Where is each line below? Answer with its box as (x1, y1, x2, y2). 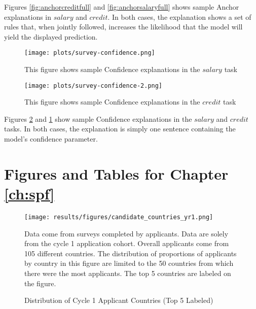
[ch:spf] (4, 183, 55, 204)
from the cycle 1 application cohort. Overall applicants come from (24, 238, 229, 249)
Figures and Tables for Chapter (4, 163, 229, 184)
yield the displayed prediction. (4, 31, 98, 42)
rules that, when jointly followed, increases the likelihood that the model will (4, 21, 243, 32)
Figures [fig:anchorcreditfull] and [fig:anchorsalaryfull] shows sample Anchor (4, 2, 239, 12)
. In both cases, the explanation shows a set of (107, 11, 251, 22)
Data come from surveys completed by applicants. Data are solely (24, 228, 229, 238)
